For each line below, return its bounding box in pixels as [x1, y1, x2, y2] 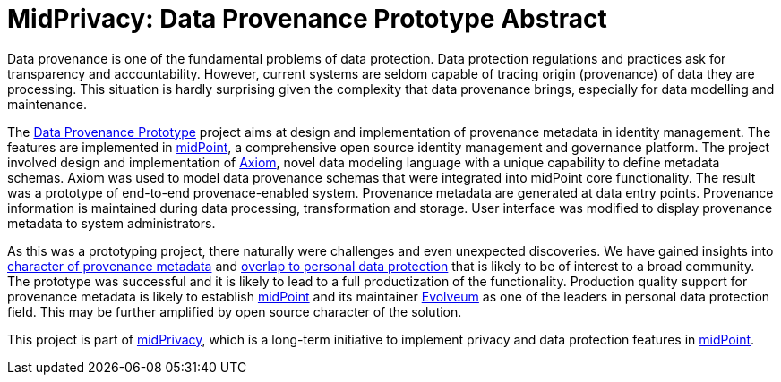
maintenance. [7, 96, 87, 112]
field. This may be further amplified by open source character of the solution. [7, 303, 462, 319]
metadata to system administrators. [7, 215, 216, 231]
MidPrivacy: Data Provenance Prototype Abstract [7, 4, 607, 34]
